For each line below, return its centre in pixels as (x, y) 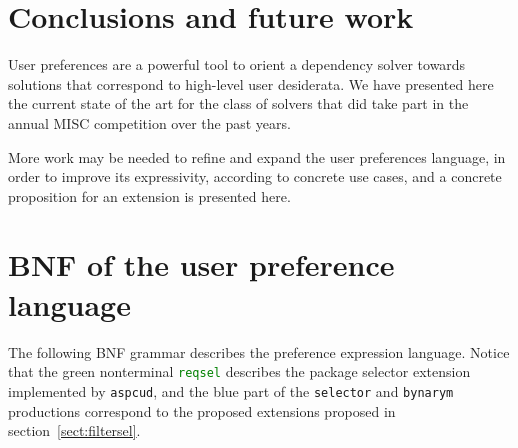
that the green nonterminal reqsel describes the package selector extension (239, 371)
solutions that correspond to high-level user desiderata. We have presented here (251, 83)
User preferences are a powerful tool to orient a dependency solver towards (237, 64)
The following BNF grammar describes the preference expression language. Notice (259, 351)
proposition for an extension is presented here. (149, 195)
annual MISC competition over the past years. (149, 122)
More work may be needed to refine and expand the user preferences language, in (257, 156)
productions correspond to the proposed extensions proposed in (202, 410)
